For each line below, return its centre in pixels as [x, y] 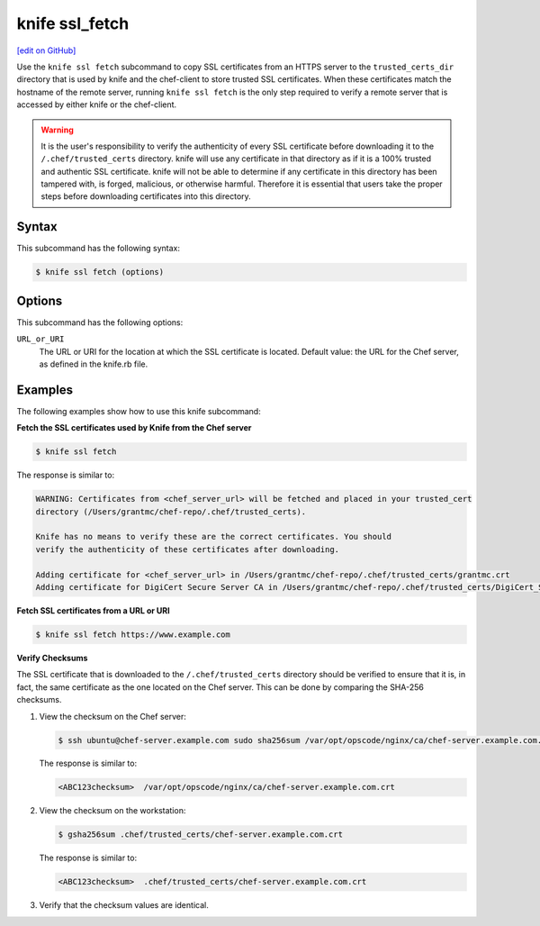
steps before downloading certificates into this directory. [146, 196]
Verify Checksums [52, 658]
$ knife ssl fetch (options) [100, 272]
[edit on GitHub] [46, 50]
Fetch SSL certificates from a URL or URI [93, 610]
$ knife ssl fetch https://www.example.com [133, 634]
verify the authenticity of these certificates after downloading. [188, 549]
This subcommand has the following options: [100, 322]
